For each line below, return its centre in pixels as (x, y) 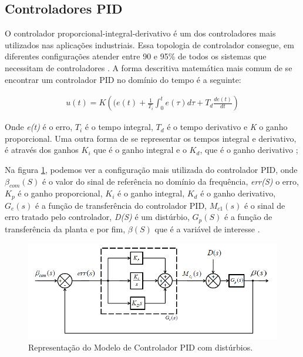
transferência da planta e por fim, (65, 228)
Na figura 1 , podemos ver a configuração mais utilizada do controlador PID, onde (151, 169)
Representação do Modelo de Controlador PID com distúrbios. (141, 347)
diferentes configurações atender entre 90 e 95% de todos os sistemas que (136, 56)
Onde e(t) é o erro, (39, 127)
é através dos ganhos (42, 150)
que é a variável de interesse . (207, 228)
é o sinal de (265, 205)
